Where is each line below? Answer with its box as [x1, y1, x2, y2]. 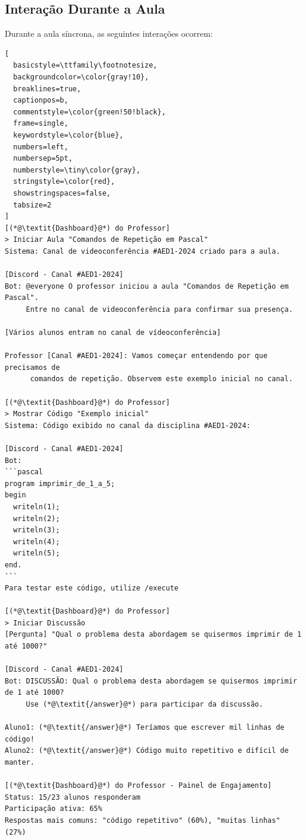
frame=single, [13, 119, 69, 128]
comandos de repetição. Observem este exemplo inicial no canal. [30, 375, 293, 384]
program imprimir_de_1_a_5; [5, 479, 115, 488]
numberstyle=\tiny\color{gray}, [13, 165, 141, 174]
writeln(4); [13, 537, 60, 546]
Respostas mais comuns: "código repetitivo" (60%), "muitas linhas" [5, 816, 281, 825]
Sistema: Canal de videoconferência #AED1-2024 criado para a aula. [5, 247, 281, 255]
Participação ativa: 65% [5, 804, 102, 813]
